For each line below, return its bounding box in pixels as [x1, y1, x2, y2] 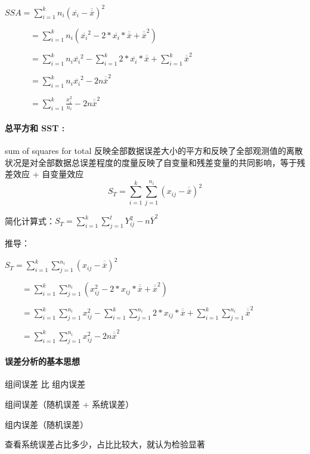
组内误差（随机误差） [5, 418, 88, 430]
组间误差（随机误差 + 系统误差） [5, 397, 134, 410]
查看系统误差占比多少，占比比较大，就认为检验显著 [5, 438, 205, 450]
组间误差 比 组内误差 [5, 378, 86, 390]
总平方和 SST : [5, 121, 65, 134]
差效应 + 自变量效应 [5, 168, 84, 180]
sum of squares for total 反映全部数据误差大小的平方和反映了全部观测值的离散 [5, 144, 303, 157]
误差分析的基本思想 [5, 355, 80, 367]
